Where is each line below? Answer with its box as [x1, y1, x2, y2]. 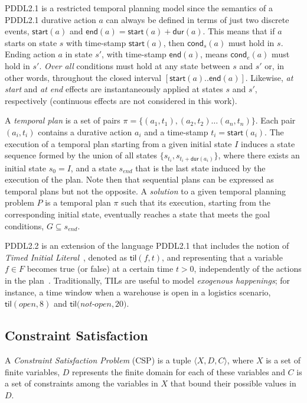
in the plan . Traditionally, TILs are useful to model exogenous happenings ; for [5, 274, 290, 286]
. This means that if [203, 25, 275, 37]
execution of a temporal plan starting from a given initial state [5, 137, 232, 149]
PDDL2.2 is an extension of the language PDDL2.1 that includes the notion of [5, 239, 289, 252]
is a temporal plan [45, 196, 111, 209]
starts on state [5, 36, 57, 48]
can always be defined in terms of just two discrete [106, 13, 289, 25]
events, [5, 25, 30, 37]
